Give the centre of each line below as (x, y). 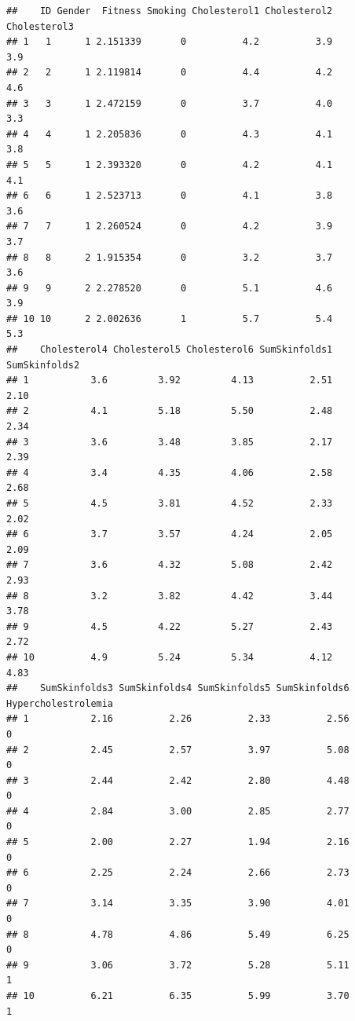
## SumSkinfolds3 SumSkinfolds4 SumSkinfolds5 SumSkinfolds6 (178, 688)
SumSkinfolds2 (43, 365)
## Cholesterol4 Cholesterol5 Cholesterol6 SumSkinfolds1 (170, 350)
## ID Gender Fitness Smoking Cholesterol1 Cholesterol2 (170, 11)
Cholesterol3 (40, 26)
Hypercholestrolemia (60, 703)
